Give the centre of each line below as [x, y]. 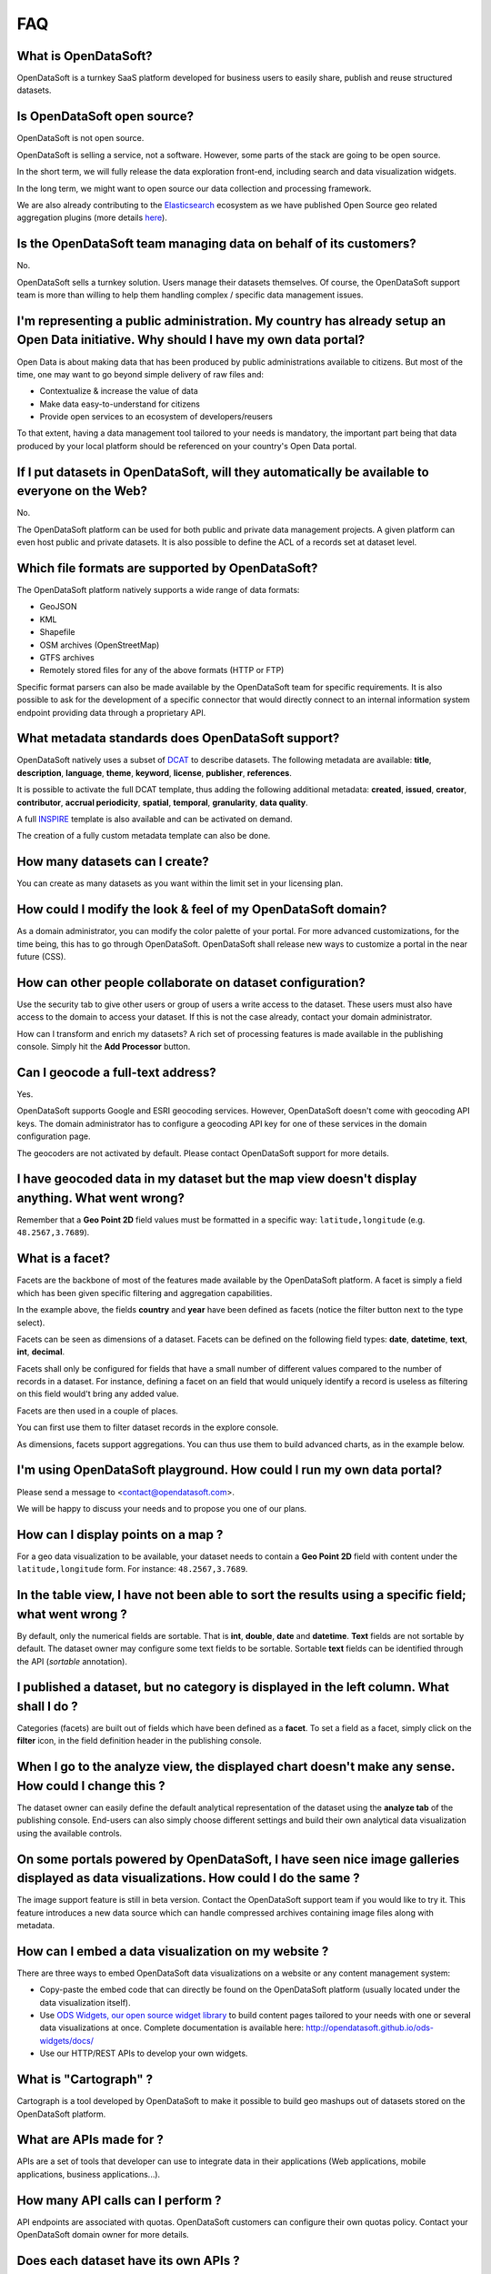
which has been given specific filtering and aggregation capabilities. [145, 1293]
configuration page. [54, 1136]
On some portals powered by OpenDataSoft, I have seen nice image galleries [238, 1859]
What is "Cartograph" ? [85, 2080]
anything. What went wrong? [101, 1197]
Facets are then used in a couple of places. [98, 1411]
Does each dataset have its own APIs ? [128, 2260]
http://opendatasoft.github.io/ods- [370, 2027]
